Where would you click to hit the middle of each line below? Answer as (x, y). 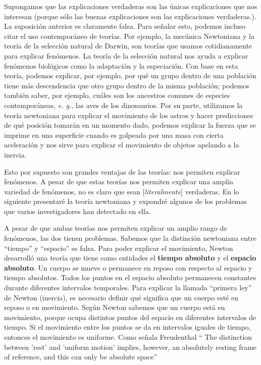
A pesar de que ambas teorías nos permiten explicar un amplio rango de (116, 228)
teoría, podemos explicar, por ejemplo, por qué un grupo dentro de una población (130, 75)
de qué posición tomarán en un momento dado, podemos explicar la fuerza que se (130, 125)
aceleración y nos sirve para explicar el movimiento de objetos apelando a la (122, 145)
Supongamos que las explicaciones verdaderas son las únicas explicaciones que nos (131, 6)
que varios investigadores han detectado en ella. (77, 211)
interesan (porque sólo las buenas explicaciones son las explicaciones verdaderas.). (130, 16)
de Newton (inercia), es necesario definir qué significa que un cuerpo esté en (121, 297)
